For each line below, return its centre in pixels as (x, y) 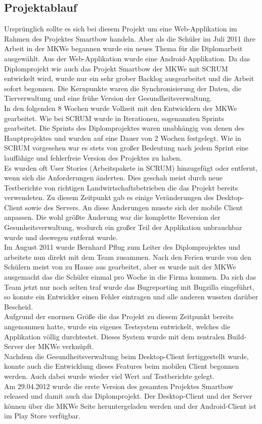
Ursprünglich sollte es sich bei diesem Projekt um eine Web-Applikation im (121, 29)
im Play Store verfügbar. (42, 416)
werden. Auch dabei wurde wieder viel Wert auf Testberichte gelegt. (109, 376)
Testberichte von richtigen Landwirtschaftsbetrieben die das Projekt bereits (121, 187)
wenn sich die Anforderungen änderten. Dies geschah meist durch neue (113, 178)
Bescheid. (19, 306)
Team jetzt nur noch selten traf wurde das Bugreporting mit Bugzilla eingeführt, (129, 286)
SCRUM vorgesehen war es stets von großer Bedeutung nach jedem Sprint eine (126, 148)
